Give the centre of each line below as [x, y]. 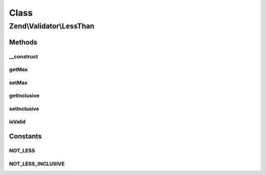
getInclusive [24, 96]
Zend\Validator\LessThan [52, 26]
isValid [17, 122]
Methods [23, 42]
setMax [18, 83]
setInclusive [24, 109]
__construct [24, 57]
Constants [25, 136]
